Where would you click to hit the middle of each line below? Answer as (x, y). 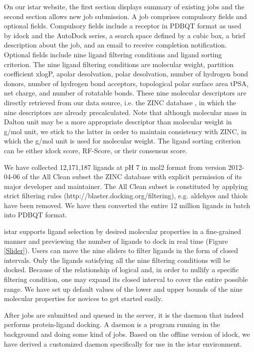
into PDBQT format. (35, 215)
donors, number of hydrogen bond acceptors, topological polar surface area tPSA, (126, 83)
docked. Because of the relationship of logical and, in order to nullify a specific (122, 270)
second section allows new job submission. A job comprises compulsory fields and (126, 16)
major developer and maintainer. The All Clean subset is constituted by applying (126, 186)
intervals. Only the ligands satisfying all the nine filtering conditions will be (117, 260)
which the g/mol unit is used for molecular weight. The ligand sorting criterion (122, 141)
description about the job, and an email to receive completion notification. (115, 45)
